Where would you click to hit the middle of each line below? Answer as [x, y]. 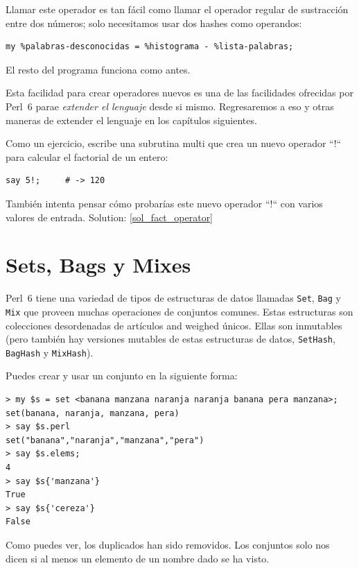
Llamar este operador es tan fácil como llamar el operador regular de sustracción [177, 9]
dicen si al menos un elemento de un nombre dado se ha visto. [138, 558]
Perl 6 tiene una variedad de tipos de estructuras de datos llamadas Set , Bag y [173, 298]
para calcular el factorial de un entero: [87, 156]
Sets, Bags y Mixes [98, 265]
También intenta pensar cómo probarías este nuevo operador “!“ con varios [164, 203]
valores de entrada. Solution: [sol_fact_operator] [110, 217]
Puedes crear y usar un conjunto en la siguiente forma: [122, 376]
